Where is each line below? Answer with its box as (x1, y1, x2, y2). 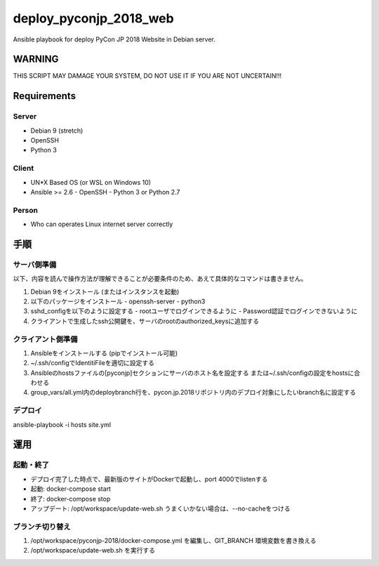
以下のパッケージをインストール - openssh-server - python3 (30, 297, 206, 305)
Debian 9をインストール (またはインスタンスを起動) (30, 287, 180, 296)
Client (13, 164, 34, 173)
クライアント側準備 (13, 334, 78, 344)
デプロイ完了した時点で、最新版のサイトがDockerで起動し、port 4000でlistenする (30, 475, 268, 483)
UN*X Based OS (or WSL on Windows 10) (30, 178, 151, 186)
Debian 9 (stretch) (30, 126, 84, 135)
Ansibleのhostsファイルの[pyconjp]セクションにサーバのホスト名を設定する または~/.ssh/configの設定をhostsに (30, 369, 354, 377)
